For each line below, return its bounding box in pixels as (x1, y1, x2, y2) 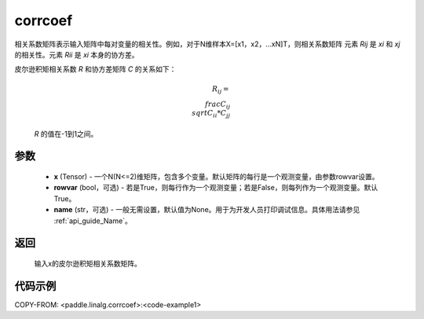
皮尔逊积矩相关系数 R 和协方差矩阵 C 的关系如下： (14, 64, 177, 74)
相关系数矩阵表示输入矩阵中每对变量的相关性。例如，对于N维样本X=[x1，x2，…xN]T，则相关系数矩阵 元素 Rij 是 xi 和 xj (14, 39, 400, 49)
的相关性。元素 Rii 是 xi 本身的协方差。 (14, 49, 139, 59)
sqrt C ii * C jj (191, 108, 231, 119)
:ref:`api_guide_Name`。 (53, 216, 133, 225)
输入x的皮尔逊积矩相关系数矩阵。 (34, 258, 141, 268)
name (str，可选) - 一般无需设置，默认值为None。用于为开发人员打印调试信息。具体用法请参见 (53, 205, 360, 214)
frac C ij (205, 100, 231, 111)
